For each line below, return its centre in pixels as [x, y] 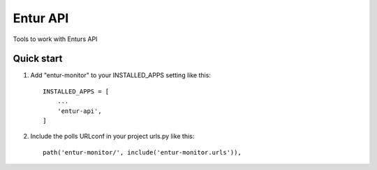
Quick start [38, 59]
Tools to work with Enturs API [55, 39]
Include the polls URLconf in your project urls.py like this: [112, 137]
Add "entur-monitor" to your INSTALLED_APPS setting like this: [120, 75]
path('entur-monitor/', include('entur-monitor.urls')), [142, 152]
